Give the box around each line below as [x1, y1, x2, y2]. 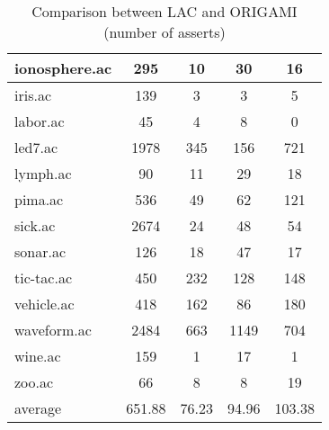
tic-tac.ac [14, 267, 72, 288]
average [14, 398, 62, 418]
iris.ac [14, 85, 52, 105]
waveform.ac [14, 319, 92, 340]
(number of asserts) [103, 22, 226, 42]
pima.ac [14, 189, 64, 210]
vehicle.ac [14, 293, 75, 314]
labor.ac [14, 111, 65, 131]
